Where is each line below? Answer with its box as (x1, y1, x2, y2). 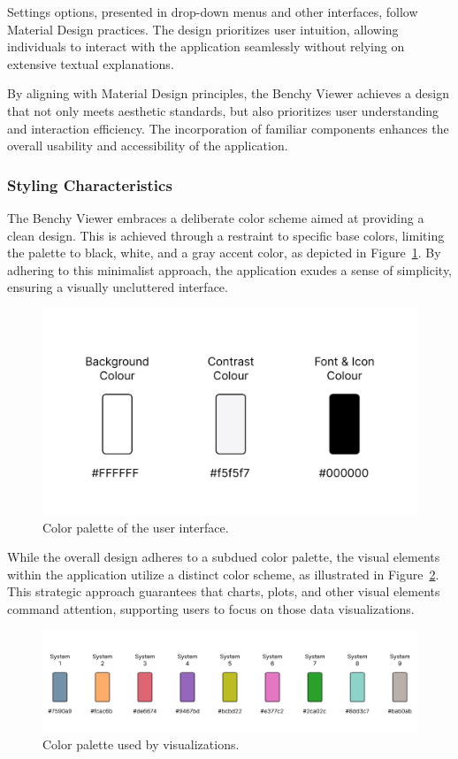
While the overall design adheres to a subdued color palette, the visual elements (7, 548, 440, 566)
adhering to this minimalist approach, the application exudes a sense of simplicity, (7, 260, 453, 279)
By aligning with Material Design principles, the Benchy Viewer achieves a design (7, 84, 449, 103)
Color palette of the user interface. (42, 517, 229, 536)
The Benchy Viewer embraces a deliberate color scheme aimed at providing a (7, 208, 424, 226)
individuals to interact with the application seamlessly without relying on (7, 37, 405, 56)
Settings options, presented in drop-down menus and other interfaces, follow (7, 3, 418, 20)
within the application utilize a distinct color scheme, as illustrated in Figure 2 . (7, 564, 439, 583)
